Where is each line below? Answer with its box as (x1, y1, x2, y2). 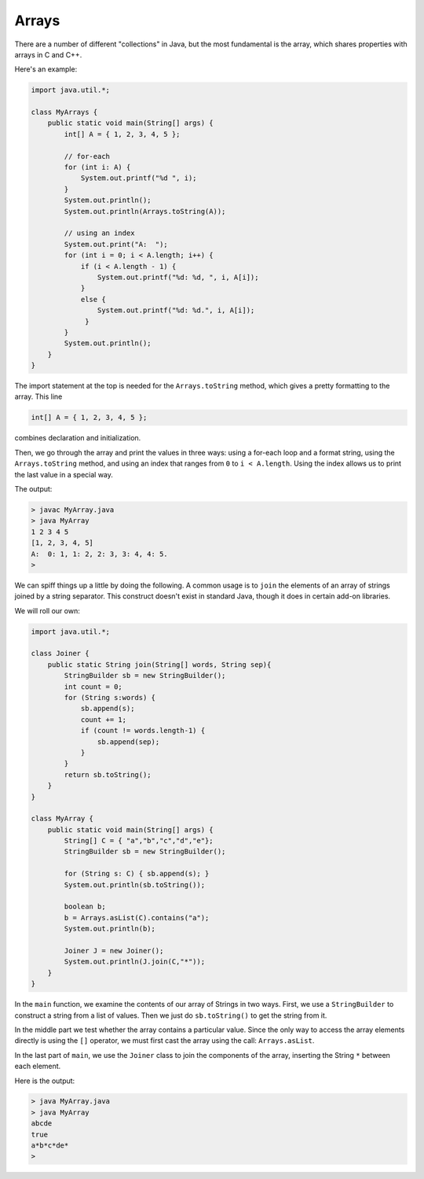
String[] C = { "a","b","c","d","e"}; (64, 836, 214, 846)
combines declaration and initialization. (14, 433, 141, 443)
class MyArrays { (31, 108, 98, 117)
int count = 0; (64, 682, 123, 691)
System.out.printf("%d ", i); (80, 174, 197, 182)
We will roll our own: (14, 606, 80, 615)
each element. (14, 1062, 61, 1071)
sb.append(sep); (97, 737, 160, 746)
